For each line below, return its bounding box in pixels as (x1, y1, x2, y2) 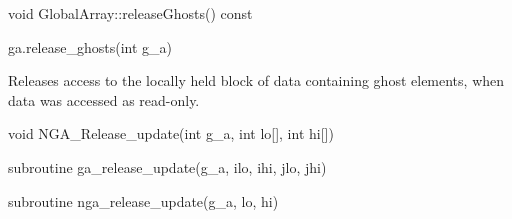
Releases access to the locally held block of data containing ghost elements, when (8, 70, 505, 91)
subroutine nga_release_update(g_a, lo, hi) (8, 190, 279, 211)
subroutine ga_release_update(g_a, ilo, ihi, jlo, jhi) (8, 156, 327, 177)
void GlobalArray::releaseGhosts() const (8, 3, 253, 23)
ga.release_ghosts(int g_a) (8, 36, 172, 57)
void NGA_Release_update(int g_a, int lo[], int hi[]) (8, 123, 334, 144)
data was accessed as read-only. (8, 89, 200, 110)
